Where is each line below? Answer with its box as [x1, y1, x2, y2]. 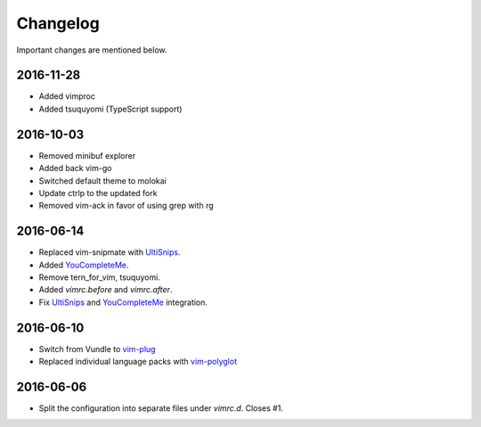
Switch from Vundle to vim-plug [38, 343, 156, 354]
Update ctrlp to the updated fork [38, 187, 158, 198]
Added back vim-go [38, 163, 112, 174]
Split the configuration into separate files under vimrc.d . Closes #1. [38, 402, 284, 414]
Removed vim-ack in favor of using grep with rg [38, 201, 214, 211]
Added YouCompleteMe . [38, 259, 129, 270]
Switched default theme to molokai [38, 175, 167, 186]
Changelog [16, 13, 100, 33]
